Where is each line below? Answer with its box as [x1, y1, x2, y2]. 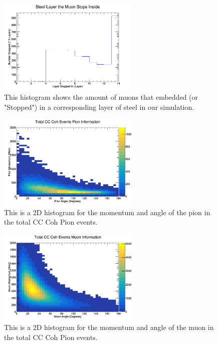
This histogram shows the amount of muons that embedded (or [4, 92, 198, 102]
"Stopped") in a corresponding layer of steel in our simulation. [4, 101, 194, 112]
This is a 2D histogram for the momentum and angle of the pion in [4, 207, 210, 217]
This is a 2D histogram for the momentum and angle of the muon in [4, 322, 214, 332]
